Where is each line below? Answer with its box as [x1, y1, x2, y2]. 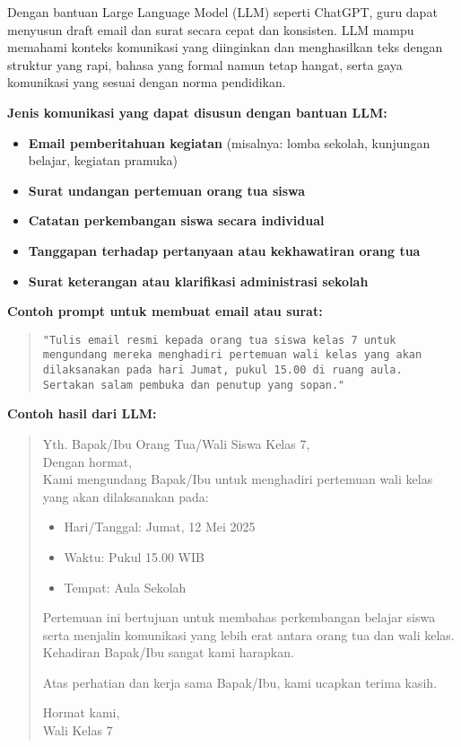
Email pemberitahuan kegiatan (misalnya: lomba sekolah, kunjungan [28, 133, 431, 152]
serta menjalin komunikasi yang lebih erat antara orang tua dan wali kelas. [42, 625, 455, 644]
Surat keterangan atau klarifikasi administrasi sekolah [28, 271, 369, 290]
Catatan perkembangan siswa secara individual [28, 211, 325, 230]
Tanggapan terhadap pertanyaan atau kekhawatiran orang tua [28, 241, 421, 259]
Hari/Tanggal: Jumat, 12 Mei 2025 [64, 517, 256, 536]
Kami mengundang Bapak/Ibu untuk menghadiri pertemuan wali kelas [42, 470, 433, 488]
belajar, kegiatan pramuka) [28, 151, 178, 170]
